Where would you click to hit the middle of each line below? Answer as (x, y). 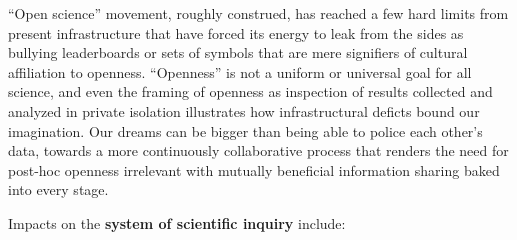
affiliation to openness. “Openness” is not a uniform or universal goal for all (240, 71)
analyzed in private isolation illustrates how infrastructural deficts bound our (244, 110)
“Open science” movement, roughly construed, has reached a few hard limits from (258, 13)
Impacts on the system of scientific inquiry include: (177, 222)
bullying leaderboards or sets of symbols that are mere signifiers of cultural (238, 52)
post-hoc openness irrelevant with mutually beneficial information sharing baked (254, 169)
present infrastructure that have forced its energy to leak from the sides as (236, 32)
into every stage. (58, 189)
